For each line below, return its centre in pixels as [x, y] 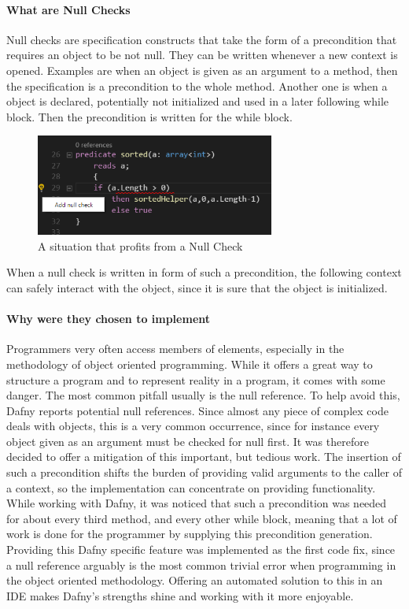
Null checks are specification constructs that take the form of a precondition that [202, 39]
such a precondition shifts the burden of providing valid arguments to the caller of [204, 472]
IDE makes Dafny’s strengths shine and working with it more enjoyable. [180, 595]
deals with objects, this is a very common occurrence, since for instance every [193, 426]
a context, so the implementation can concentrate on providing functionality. [191, 487]
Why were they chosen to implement [109, 319]
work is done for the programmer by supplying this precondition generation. [190, 534]
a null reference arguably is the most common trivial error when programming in [201, 564]
